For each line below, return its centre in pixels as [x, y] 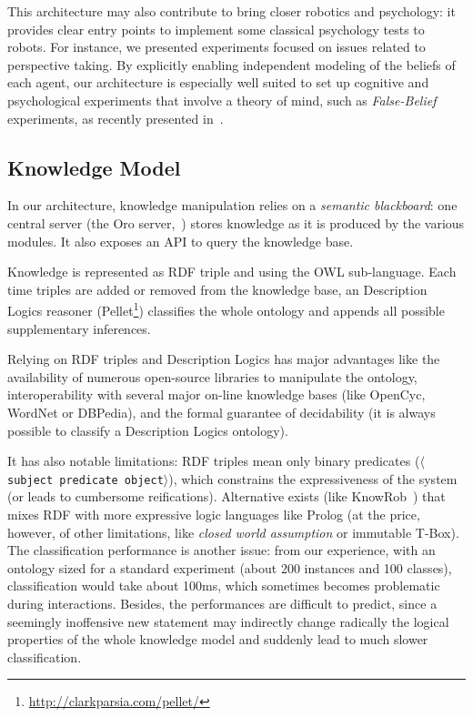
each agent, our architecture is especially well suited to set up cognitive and [218, 82]
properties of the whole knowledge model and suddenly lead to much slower [218, 639]
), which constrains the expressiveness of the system [313, 478]
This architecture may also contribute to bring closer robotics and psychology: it [231, 11]
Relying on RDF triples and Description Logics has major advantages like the [224, 359]
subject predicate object [86, 480]
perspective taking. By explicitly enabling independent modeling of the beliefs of [231, 64]
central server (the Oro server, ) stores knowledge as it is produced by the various [236, 222]
